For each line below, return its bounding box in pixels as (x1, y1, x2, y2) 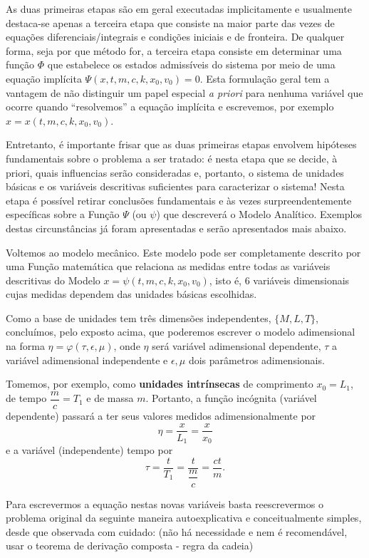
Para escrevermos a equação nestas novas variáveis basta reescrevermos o (6, 496, 323, 511)
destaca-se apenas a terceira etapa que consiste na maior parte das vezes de (6, 15, 335, 30)
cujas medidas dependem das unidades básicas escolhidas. (6, 286, 257, 301)
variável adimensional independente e (6, 352, 168, 367)
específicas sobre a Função (6, 207, 120, 222)
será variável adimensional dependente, (152, 339, 321, 353)
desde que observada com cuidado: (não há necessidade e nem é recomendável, (6, 524, 348, 539)
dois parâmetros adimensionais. (188, 352, 325, 367)
